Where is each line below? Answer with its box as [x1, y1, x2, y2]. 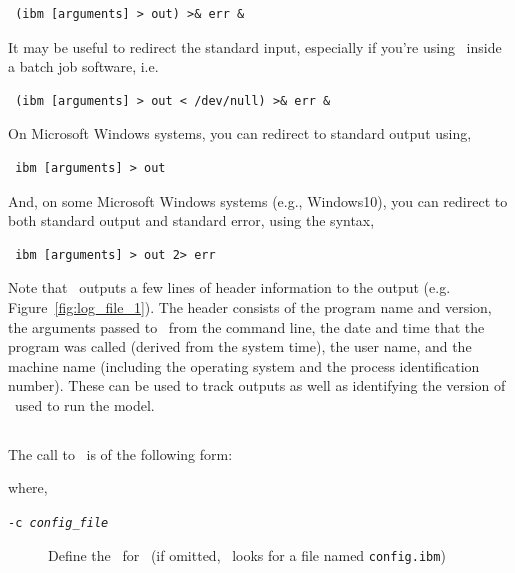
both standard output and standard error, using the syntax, [8, 210, 375, 231]
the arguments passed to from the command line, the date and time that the [8, 316, 485, 337]
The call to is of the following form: [8, 443, 233, 464]
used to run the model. [14, 394, 155, 415]
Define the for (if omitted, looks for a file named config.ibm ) [48, 544, 446, 565]
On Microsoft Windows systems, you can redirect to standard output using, [8, 123, 472, 144]
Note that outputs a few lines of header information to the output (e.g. [8, 277, 451, 298]
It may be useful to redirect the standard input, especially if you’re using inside [8, 36, 502, 57]
